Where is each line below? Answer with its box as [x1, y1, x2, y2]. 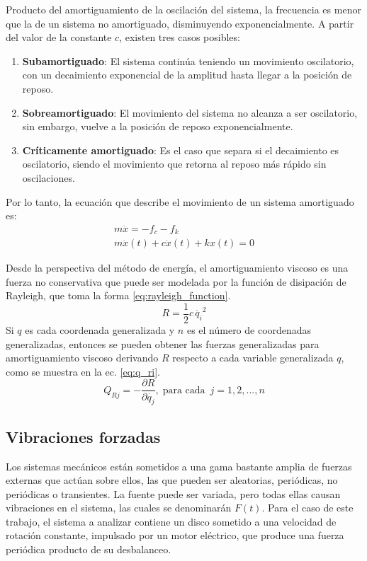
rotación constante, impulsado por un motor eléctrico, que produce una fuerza [6, 528, 344, 543]
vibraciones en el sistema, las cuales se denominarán [6, 500, 232, 515]
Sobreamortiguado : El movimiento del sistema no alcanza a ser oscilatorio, [22, 105, 358, 120]
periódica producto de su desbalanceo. [6, 542, 171, 557]
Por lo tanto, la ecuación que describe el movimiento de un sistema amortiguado [6, 194, 354, 209]
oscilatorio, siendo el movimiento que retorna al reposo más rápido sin [22, 156, 327, 171]
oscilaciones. [22, 170, 75, 185]
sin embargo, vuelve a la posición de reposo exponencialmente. [22, 119, 293, 134]
